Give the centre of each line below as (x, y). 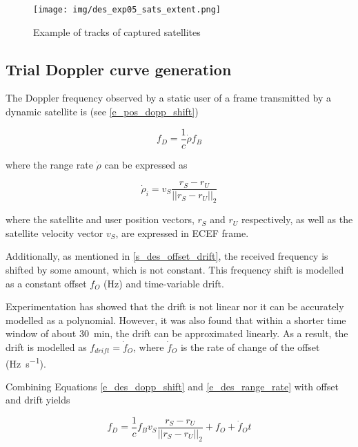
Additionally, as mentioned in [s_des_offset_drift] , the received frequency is (167, 256)
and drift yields (38, 400)
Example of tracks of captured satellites (117, 31)
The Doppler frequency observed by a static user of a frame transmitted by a (169, 98)
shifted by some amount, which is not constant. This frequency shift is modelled (175, 269)
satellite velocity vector (54, 232)
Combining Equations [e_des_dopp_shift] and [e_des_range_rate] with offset (172, 386)
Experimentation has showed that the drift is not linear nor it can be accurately (175, 306)
